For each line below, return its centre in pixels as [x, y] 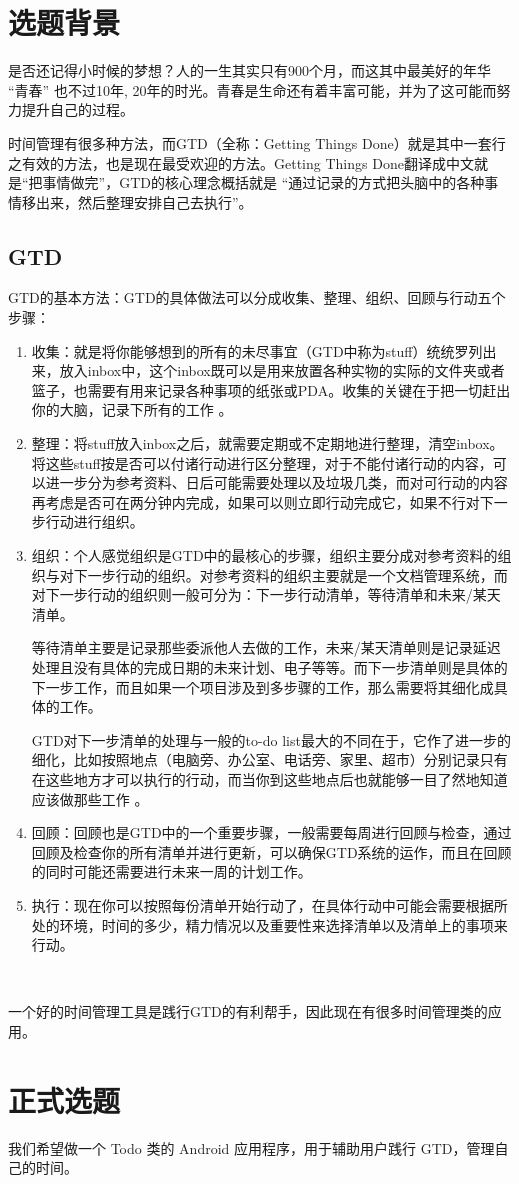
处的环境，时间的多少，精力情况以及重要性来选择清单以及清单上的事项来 [269, 924]
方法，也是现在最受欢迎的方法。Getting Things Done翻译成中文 [268, 162]
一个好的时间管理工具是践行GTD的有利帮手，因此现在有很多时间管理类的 [248, 1011]
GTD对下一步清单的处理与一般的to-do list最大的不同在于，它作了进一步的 [271, 739]
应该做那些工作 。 [90, 798]
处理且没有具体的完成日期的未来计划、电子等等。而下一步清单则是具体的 [269, 666]
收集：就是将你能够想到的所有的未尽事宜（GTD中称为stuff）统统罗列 [257, 350]
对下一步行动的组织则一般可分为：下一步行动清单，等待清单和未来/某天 [266, 594]
